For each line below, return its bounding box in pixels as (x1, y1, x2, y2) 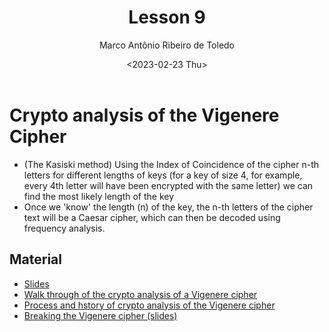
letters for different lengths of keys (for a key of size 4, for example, (23, 169, 303, 181)
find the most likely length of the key (23, 190, 175, 202)
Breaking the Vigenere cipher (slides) (23, 309, 178, 321)
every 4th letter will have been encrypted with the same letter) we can (23, 179, 314, 191)
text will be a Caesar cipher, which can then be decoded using (23, 211, 281, 223)
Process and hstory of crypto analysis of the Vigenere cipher (23, 299, 276, 311)
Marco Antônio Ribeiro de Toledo (98, 39, 236, 51)
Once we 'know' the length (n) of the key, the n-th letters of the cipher (23, 201, 314, 213)
